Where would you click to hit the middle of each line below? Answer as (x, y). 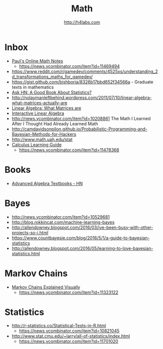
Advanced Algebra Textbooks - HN (47, 183)
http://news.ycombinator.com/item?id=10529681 (61, 217)
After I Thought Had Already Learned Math (55, 124)
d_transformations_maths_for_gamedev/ (52, 76)
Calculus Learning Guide (37, 144)
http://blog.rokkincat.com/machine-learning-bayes (63, 222)
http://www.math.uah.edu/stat (42, 139)
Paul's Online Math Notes (37, 61)
